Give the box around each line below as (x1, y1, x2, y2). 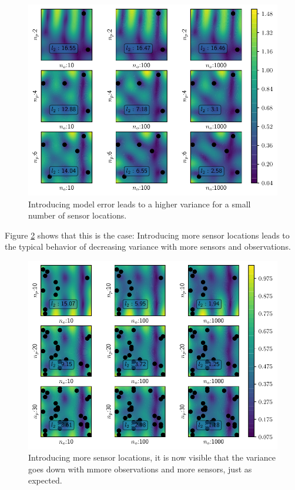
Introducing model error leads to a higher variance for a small (28, 197, 251, 210)
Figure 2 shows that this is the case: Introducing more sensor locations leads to (5, 229, 290, 241)
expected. (28, 474, 62, 486)
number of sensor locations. (28, 209, 127, 221)
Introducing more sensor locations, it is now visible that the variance (28, 451, 276, 464)
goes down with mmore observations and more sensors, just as (28, 462, 252, 475)
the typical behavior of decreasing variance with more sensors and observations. (5, 240, 291, 253)
